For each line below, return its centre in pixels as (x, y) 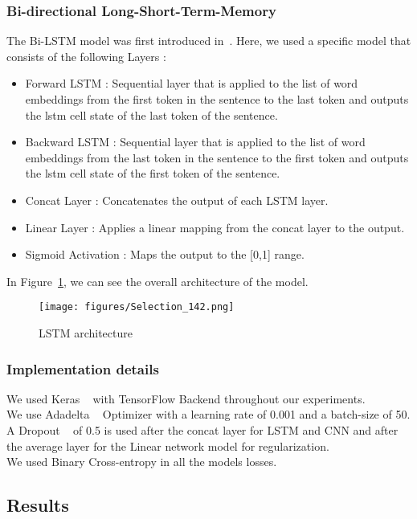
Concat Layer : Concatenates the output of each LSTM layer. (177, 200)
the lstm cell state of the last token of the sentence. (151, 114)
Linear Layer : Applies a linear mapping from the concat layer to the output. (215, 227)
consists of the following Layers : (86, 56)
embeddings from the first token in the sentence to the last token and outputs (217, 99)
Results (38, 505)
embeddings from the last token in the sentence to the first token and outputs (217, 157)
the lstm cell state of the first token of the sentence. (153, 173)
